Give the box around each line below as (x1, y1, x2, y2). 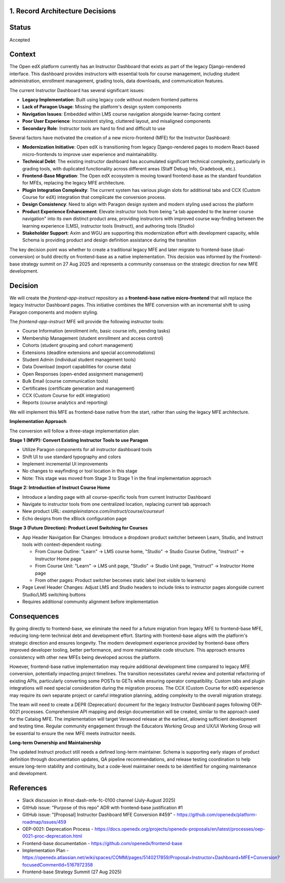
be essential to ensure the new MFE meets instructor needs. (9, 730, 137, 736)
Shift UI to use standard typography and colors (22, 453, 121, 460)
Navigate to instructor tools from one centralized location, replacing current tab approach (22, 501, 211, 507)
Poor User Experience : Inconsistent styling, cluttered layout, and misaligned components (22, 118, 211, 124)
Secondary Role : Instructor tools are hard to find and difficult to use (22, 125, 166, 131)
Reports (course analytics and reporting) (22, 400, 108, 406)
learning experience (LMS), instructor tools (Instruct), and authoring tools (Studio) (22, 223, 195, 229)
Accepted (9, 36, 30, 43)
